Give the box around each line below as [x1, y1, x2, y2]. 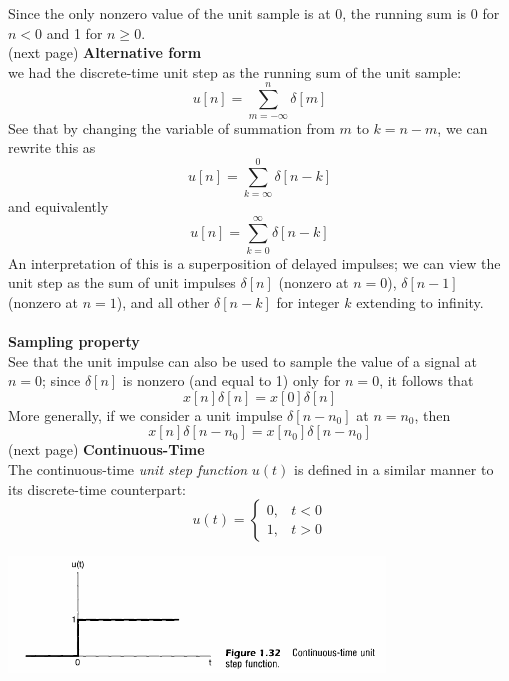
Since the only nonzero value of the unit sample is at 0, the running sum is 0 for [8, 3, 500, 23]
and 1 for [46, 22, 103, 43]
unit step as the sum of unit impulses [8, 272, 236, 293]
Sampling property [8, 330, 140, 351]
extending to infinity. [356, 291, 484, 312]
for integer [276, 291, 340, 312]
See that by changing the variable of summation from [8, 117, 335, 138]
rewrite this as [8, 137, 96, 158]
